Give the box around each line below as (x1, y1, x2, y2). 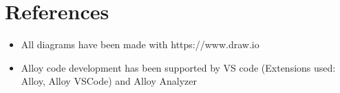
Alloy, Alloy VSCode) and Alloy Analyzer (21, 74, 197, 88)
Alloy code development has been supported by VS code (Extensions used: (21, 60, 336, 74)
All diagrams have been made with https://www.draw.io (21, 37, 259, 52)
